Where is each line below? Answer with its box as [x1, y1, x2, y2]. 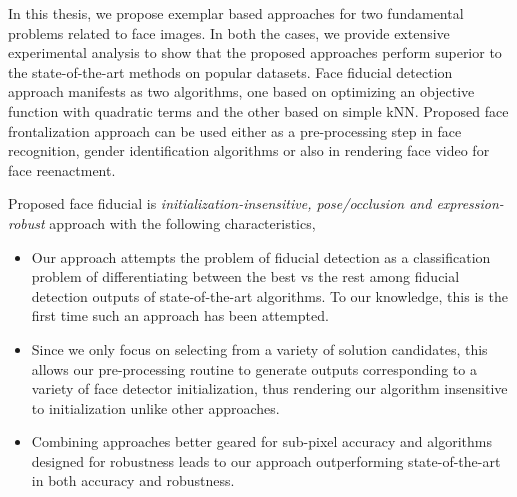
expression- [436, 193, 504, 214]
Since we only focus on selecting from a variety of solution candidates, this [31, 338, 488, 359]
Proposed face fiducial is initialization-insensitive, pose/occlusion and [8, 193, 432, 214]
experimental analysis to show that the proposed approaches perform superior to [8, 42, 502, 63]
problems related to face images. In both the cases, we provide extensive [8, 22, 450, 43]
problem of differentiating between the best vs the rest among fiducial [31, 266, 460, 287]
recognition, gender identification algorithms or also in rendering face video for [8, 140, 490, 161]
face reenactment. [8, 159, 116, 180]
